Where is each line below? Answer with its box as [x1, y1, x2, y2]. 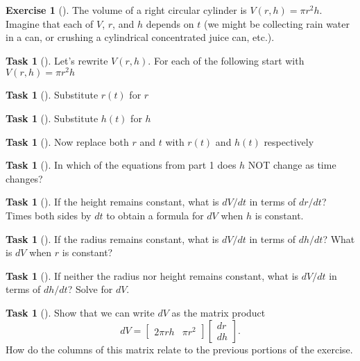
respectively [264, 134, 314, 149]
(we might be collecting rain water [203, 16, 350, 31]
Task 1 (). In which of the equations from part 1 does [6, 158, 237, 172]
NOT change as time [248, 158, 336, 172]
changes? [6, 171, 43, 185]
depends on [146, 16, 194, 31]
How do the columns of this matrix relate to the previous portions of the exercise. [6, 342, 353, 356]
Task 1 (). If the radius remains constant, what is [6, 231, 219, 246]
